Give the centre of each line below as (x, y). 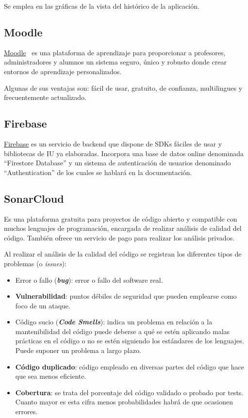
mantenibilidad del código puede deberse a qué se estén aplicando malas (123, 331)
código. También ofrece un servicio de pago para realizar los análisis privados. (119, 237)
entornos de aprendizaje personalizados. (63, 71)
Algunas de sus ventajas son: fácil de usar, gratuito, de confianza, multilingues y (123, 88)
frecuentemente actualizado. (45, 97)
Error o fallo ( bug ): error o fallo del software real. (89, 280)
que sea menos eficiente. (51, 376)
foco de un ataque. (43, 305)
